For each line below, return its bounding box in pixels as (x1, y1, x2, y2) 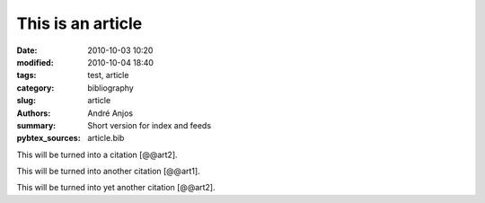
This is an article (16, 13, 143, 33)
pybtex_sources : (16, 133, 81, 144)
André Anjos (87, 108, 134, 119)
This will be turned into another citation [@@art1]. (16, 166, 201, 177)
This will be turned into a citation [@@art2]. (16, 149, 179, 160)
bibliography (87, 82, 134, 93)
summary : (16, 119, 57, 130)
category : (16, 82, 55, 93)
